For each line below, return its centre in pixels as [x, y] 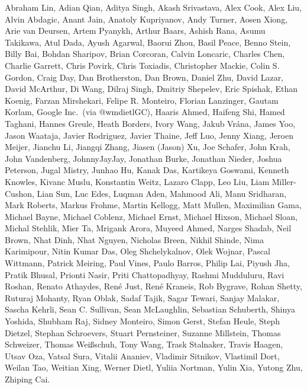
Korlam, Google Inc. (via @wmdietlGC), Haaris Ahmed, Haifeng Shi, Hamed [145, 112]
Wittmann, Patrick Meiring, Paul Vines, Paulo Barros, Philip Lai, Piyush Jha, [147, 263]
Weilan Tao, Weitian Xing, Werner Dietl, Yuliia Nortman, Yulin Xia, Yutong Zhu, [154, 367]
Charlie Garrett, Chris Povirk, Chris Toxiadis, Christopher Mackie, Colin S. [142, 65]
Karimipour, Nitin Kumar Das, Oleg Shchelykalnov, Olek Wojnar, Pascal [138, 251]
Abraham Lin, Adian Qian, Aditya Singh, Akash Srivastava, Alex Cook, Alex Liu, [153, 7]
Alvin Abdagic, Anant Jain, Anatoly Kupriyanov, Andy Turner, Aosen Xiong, [146, 19]
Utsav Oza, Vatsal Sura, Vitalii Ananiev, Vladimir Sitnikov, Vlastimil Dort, [142, 355]
